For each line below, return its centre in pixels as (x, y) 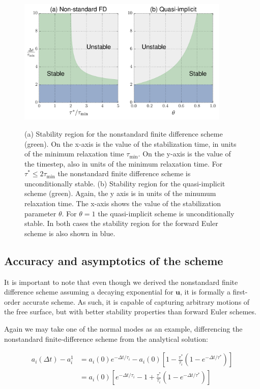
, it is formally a (205, 292)
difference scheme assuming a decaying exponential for (89, 292)
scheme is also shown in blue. (70, 233)
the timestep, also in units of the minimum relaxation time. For (124, 163)
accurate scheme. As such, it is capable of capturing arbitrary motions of (136, 301)
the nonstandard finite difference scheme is (124, 173)
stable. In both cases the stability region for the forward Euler (121, 223)
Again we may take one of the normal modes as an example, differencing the (123, 329)
